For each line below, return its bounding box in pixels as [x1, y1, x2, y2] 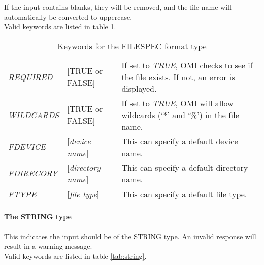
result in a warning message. [4, 241, 92, 251]
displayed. [121, 82, 157, 94]
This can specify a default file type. [121, 187, 247, 200]
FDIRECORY [8, 167, 58, 179]
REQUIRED [8, 70, 53, 83]
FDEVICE [8, 141, 46, 153]
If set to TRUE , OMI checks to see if [121, 59, 253, 71]
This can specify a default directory [121, 161, 248, 173]
